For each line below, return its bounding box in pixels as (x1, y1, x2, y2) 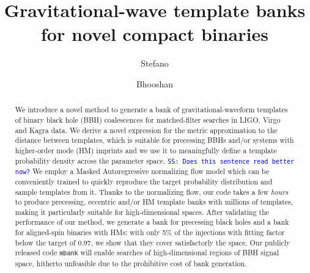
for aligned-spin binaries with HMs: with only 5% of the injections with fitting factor (15, 227, 285, 238)
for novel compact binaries (41, 21, 268, 46)
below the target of (15, 237, 76, 247)
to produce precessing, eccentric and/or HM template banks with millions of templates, (15, 197, 293, 207)
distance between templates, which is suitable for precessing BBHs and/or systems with (15, 135, 294, 145)
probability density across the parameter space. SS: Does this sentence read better (15, 155, 295, 166)
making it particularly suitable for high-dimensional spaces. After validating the (15, 206, 270, 217)
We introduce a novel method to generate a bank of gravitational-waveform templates (15, 104, 288, 115)
